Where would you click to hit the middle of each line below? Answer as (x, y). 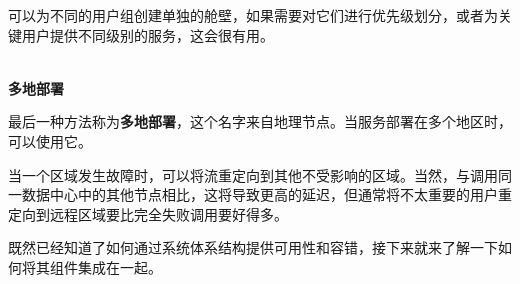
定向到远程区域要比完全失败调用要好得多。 (148, 213)
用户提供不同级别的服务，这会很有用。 (147, 34)
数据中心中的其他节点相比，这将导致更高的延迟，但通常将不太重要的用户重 (266, 194)
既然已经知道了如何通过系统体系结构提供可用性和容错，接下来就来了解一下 (253, 247)
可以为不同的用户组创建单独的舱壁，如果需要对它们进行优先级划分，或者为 (253, 15)
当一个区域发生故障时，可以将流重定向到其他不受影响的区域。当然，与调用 (253, 174)
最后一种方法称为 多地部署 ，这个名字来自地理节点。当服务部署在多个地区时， (260, 121)
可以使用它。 (50, 140)
